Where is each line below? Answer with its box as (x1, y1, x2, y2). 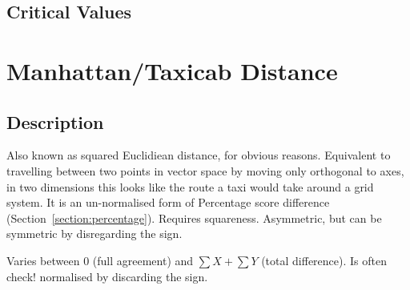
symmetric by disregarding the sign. (6, 225, 183, 242)
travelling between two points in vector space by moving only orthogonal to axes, (6, 162, 404, 179)
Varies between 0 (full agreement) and (6, 252, 194, 268)
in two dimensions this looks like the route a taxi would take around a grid (6, 178, 374, 195)
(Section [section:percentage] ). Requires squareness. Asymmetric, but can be (6, 209, 382, 226)
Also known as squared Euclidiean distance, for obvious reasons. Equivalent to (6, 147, 391, 163)
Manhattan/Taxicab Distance (6, 54, 338, 87)
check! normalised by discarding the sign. (6, 268, 208, 284)
